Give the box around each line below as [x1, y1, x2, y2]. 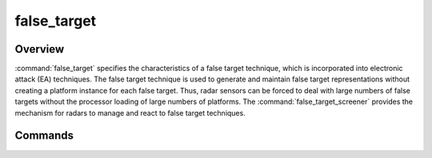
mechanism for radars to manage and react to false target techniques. [14, 108, 246, 117]
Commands [14, 128, 74, 143]
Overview [14, 42, 65, 56]
